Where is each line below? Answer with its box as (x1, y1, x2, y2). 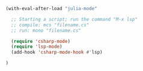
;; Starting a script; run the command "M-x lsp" (11, 16, 138, 22)
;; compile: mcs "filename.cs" (11, 21, 90, 28)
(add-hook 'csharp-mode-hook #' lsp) (11, 50, 103, 55)
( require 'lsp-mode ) (11, 44, 62, 50)
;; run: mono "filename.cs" (11, 27, 82, 33)
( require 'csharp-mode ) (11, 38, 70, 44)
